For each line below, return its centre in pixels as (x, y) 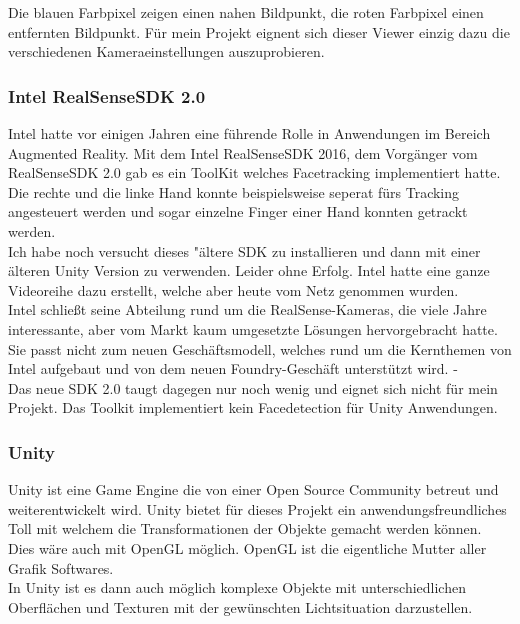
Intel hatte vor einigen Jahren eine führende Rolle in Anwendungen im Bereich (249, 133)
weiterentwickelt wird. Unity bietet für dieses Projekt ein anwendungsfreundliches (257, 508)
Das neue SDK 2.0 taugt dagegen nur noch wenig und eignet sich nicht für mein (253, 387)
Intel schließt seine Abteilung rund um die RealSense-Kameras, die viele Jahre (247, 309)
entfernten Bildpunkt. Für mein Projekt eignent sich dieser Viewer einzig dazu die (259, 31)
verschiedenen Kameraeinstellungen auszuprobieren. (166, 51)
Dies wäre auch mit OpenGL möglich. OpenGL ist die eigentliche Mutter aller (247, 547)
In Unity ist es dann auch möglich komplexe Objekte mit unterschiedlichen (237, 587)
